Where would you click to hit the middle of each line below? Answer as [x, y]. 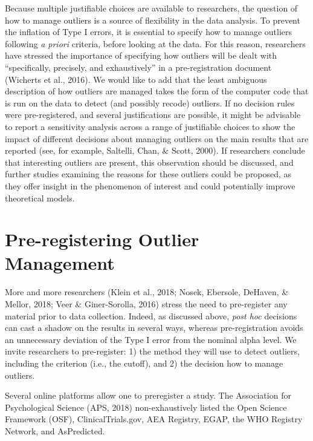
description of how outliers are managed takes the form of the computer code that [157, 91]
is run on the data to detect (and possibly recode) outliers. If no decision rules [150, 103]
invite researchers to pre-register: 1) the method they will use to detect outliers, [152, 351]
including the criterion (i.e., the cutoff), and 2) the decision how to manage [144, 363]
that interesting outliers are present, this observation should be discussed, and [149, 162]
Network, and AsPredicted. [55, 430]
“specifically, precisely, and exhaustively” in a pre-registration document [138, 67]
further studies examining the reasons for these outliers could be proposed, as [148, 174]
